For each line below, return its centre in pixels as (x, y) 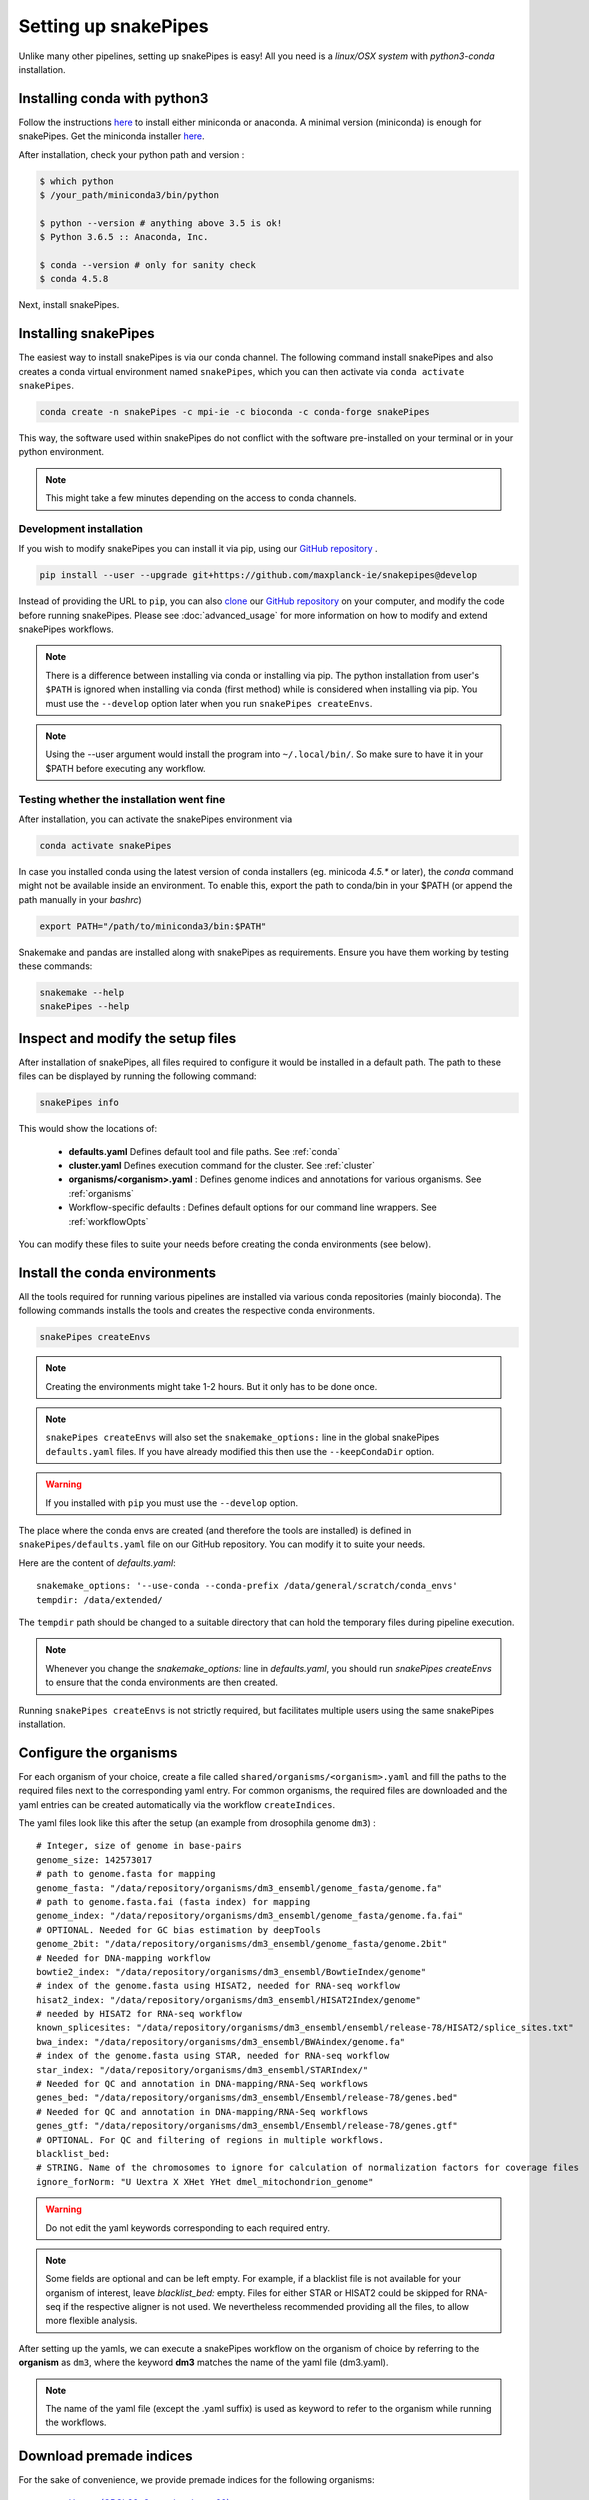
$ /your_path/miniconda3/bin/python (129, 195)
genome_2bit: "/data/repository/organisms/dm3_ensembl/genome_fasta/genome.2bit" (242, 1944)
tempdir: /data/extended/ (100, 1599)
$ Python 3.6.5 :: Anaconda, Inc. (124, 237)
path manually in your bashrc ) (80, 899)
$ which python (76, 181)
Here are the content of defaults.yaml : (97, 1562)
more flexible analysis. (91, 2321)
